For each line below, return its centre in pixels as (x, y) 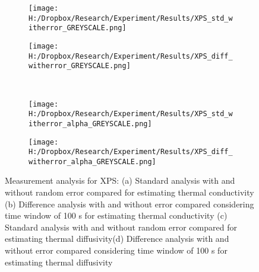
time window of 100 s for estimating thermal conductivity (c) (116, 215)
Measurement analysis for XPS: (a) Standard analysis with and (120, 180)
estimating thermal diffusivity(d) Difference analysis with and (117, 239)
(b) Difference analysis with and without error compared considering (129, 204)
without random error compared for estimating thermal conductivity (129, 192)
